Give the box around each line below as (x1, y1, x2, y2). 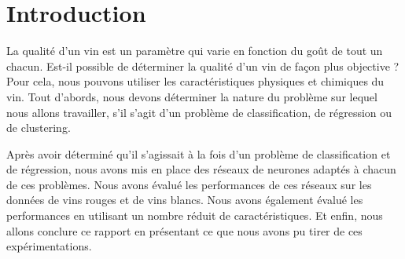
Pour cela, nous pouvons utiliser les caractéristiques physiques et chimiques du (6, 73, 385, 89)
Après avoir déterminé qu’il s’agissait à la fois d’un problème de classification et (6, 145, 391, 162)
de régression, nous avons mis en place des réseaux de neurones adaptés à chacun (6, 161, 396, 177)
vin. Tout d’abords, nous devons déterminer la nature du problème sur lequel (6, 88, 377, 104)
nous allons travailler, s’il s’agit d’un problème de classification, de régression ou (6, 104, 392, 120)
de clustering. (6, 119, 71, 136)
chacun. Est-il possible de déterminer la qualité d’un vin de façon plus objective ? (6, 57, 399, 74)
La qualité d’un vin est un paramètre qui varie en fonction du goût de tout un (6, 42, 383, 59)
